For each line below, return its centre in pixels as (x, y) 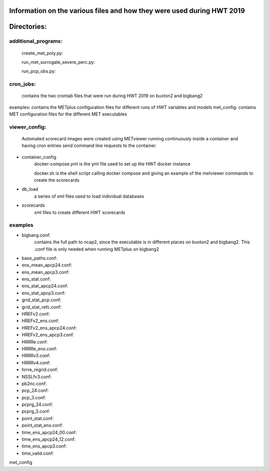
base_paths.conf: (39, 258)
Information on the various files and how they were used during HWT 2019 (127, 11)
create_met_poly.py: (42, 53)
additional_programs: (36, 41)
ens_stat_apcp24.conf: (45, 286)
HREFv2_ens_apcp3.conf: (48, 335)
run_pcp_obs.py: (39, 71)
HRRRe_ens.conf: (39, 349)
